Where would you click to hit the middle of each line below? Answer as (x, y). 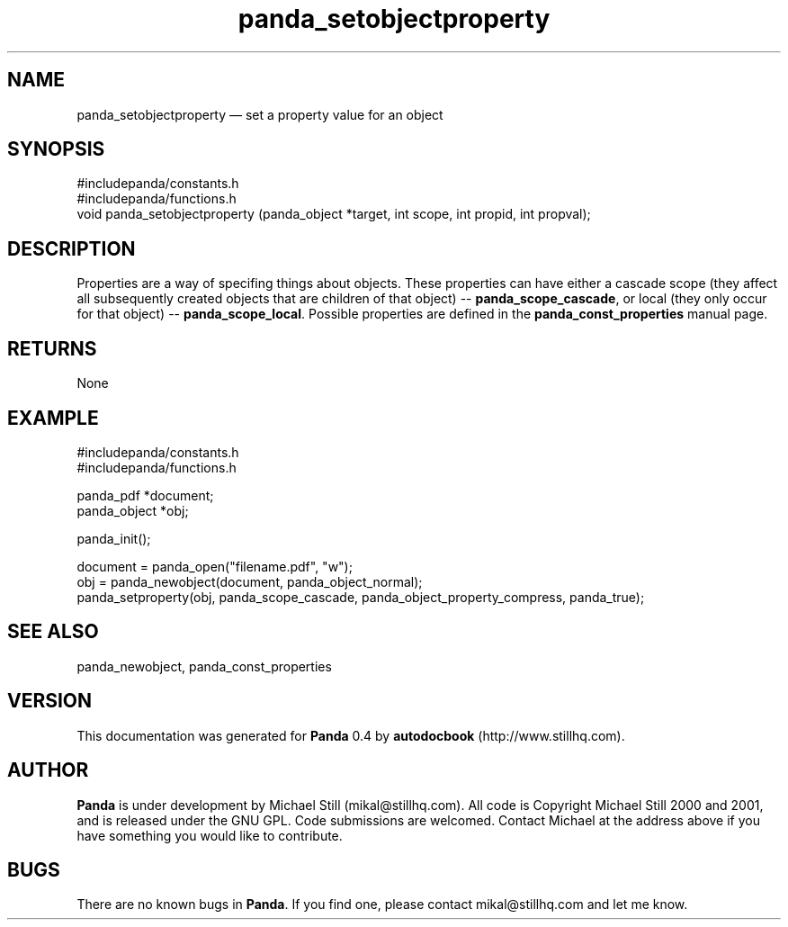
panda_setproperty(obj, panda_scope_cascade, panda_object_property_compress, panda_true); (361, 597)
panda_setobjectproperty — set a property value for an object (260, 114)
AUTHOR (48, 770)
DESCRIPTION (72, 248)
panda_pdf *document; (145, 495)
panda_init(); (114, 538)
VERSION (50, 701)
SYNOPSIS (56, 149)
